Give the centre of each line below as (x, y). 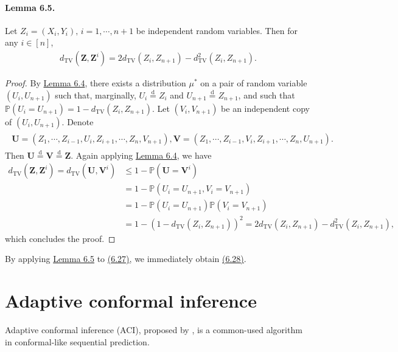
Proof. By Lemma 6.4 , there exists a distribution (96, 83)
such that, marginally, (96, 95)
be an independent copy (265, 108)
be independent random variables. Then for (217, 30)
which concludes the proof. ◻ (60, 238)
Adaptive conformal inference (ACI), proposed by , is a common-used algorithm (154, 330)
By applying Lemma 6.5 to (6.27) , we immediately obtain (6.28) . (126, 259)
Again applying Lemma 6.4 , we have (144, 155)
